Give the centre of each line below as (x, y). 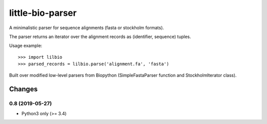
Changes (23, 89)
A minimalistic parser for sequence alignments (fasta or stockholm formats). (87, 28)
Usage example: (26, 46)
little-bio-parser (43, 13)
